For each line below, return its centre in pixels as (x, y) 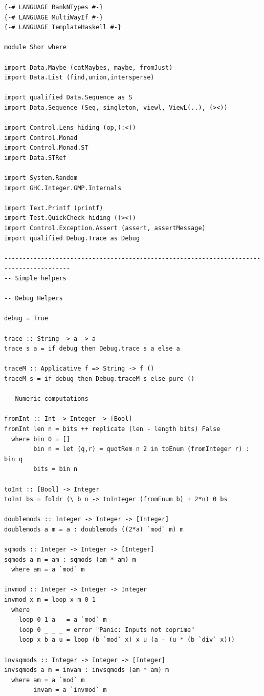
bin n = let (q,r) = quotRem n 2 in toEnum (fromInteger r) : (141, 449)
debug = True (26, 319)
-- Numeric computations (46, 399)
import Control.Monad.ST (46, 148)
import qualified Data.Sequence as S (68, 98)
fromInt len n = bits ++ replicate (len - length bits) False (112, 429)
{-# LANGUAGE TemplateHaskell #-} (63, 27)
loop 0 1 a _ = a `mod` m (63, 620)
